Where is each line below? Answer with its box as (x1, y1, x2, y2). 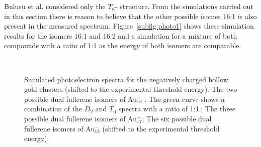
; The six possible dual (142, 113, 212, 123)
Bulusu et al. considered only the (4, 1, 106, 11)
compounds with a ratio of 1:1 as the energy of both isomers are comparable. (4, 40, 241, 51)
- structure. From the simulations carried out (115, 1, 253, 11)
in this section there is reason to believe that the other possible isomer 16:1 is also (4, 11, 257, 21)
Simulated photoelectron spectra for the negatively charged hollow (24, 74, 228, 84)
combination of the (24, 103, 82, 114)
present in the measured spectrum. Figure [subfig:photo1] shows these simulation (4, 21, 254, 31)
